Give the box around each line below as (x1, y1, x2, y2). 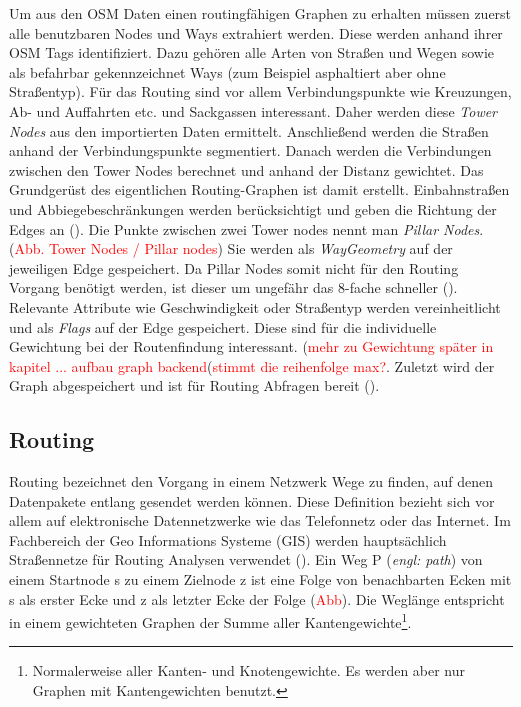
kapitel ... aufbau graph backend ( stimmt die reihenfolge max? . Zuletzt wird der (9, 355, 495, 376)
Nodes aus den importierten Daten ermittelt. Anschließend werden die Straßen (9, 120, 489, 141)
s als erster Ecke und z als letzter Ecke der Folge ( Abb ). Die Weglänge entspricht (9, 588, 505, 609)
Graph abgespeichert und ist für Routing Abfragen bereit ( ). (9, 375, 380, 396)
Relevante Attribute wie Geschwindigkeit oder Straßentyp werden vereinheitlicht (9, 296, 501, 317)
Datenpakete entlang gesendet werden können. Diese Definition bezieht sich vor (9, 490, 495, 511)
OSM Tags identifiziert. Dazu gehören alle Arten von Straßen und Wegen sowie (9, 42, 495, 63)
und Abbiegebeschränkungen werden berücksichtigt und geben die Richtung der (9, 198, 497, 219)
